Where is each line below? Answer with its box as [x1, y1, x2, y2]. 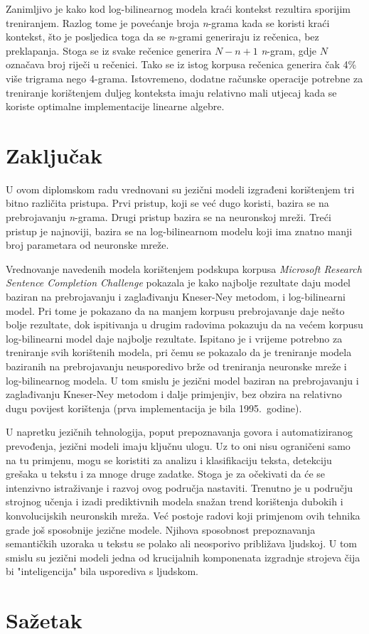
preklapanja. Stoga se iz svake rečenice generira [6, 43, 212, 58]
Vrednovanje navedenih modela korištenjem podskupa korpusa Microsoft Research [6, 261, 362, 276]
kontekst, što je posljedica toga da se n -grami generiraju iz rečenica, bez [6, 29, 319, 44]
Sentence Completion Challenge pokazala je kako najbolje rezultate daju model [6, 275, 351, 290]
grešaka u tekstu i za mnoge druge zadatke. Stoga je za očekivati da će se [6, 466, 326, 481]
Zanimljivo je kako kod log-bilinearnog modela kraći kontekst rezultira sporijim [6, 1, 351, 16]
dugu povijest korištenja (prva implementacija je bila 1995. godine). [6, 400, 302, 415]
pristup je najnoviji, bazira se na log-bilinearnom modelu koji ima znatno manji [6, 223, 353, 238]
